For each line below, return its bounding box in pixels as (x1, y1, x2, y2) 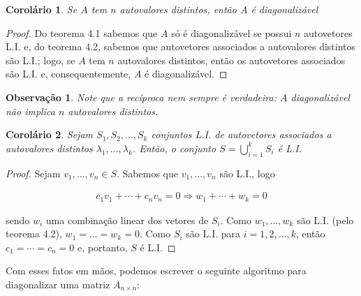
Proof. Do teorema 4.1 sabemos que (6, 25, 158, 40)
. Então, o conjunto (132, 140, 216, 155)
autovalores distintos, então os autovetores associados (117, 52, 346, 67)
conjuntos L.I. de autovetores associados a (151, 127, 332, 142)
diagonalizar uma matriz (6, 277, 110, 291)
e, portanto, (77, 239, 128, 254)
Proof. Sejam (6, 165, 61, 180)
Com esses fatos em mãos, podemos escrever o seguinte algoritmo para (6, 263, 307, 278)
